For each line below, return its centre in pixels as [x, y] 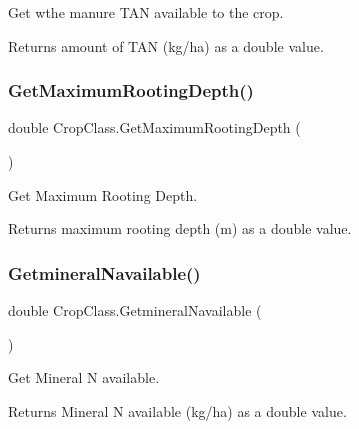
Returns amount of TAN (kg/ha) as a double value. [166, 45]
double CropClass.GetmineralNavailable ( [135, 310]
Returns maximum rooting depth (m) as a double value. [180, 228]
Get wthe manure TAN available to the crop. [146, 12]
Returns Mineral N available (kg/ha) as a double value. [177, 410]
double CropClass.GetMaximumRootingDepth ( [154, 127]
